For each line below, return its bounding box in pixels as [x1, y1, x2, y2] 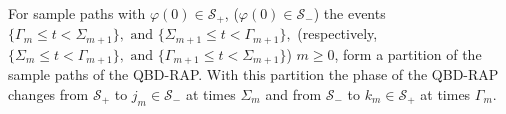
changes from [8, 83, 89, 104]
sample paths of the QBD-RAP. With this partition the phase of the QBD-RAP [8, 64, 499, 85]
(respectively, [297, 23, 378, 44]
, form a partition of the [334, 43, 482, 64]
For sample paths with [8, 3, 146, 23]
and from [265, 83, 322, 104]
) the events [313, 3, 386, 23]
